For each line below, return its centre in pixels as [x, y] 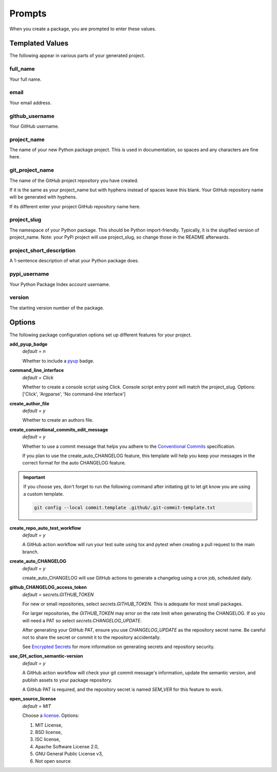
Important [34, 477]
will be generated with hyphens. [43, 197]
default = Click [38, 378]
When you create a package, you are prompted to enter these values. [83, 29]
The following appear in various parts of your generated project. [77, 56]
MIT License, [49, 725]
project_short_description [43, 250]
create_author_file [29, 403]
